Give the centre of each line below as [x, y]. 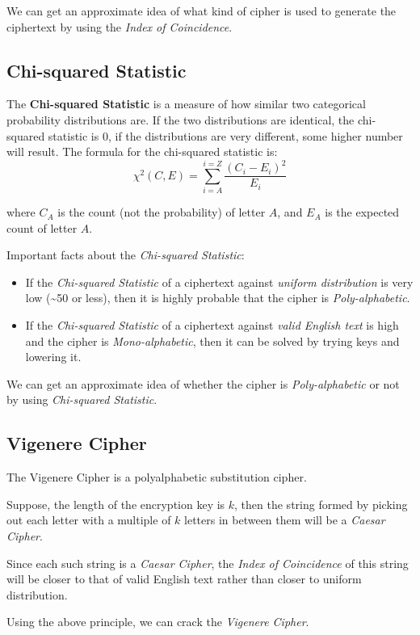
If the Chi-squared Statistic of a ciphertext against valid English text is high [212, 325]
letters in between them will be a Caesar [285, 520]
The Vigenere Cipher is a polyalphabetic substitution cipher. [157, 477]
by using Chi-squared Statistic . [82, 400]
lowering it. [53, 357]
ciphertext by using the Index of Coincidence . [120, 26]
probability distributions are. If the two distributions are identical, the [181, 119]
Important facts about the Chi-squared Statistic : [126, 255]
